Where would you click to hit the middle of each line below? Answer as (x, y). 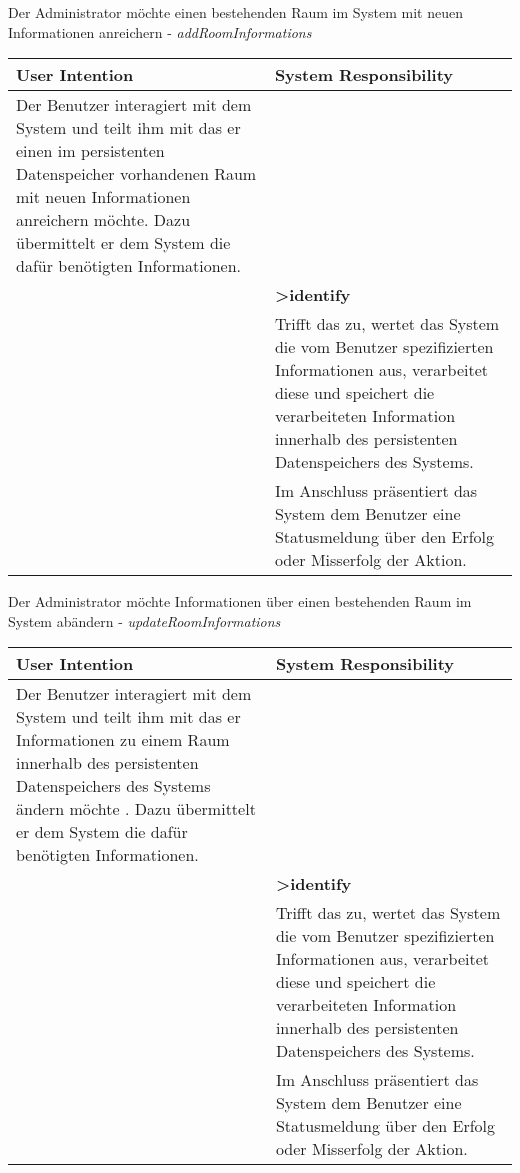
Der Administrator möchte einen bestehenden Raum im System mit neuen (235, 12)
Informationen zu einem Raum (123, 740)
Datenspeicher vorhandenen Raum (136, 174)
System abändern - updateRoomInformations (144, 620)
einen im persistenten (90, 151)
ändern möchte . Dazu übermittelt (136, 809)
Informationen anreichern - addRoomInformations (160, 31)
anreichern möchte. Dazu (103, 220)
